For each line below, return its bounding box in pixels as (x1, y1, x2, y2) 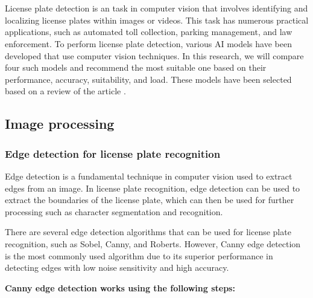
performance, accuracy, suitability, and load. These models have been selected (5, 73, 292, 85)
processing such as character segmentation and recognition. (5, 205, 223, 218)
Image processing (5, 114, 115, 133)
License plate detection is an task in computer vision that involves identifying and (5, 2, 308, 15)
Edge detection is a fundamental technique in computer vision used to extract (5, 169, 292, 182)
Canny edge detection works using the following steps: (5, 281, 235, 294)
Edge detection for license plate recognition (5, 146, 221, 161)
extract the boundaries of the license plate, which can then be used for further (5, 193, 294, 206)
